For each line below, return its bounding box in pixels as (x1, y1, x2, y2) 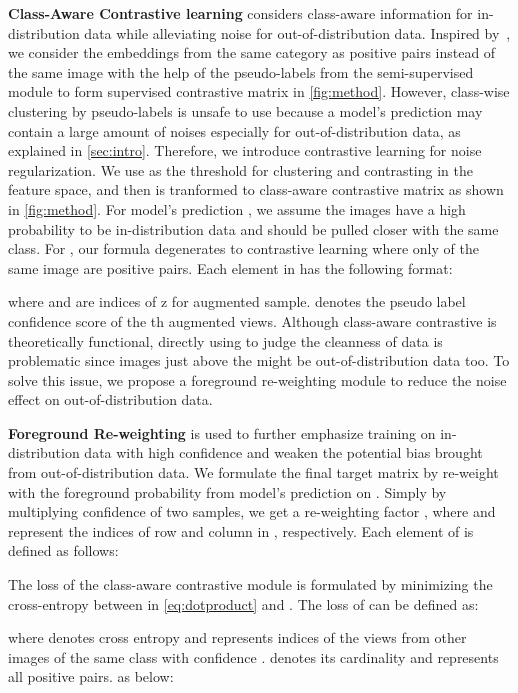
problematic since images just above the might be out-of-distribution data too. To (8, 350, 510, 371)
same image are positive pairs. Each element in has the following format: (8, 257, 453, 278)
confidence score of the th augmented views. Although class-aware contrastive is (8, 310, 497, 331)
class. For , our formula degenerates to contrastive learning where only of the (8, 238, 479, 259)
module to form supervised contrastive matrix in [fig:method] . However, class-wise (8, 81, 510, 102)
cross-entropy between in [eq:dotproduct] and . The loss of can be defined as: (8, 593, 479, 614)
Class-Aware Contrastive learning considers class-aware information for (8, 3, 473, 23)
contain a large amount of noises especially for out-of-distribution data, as (8, 120, 461, 141)
